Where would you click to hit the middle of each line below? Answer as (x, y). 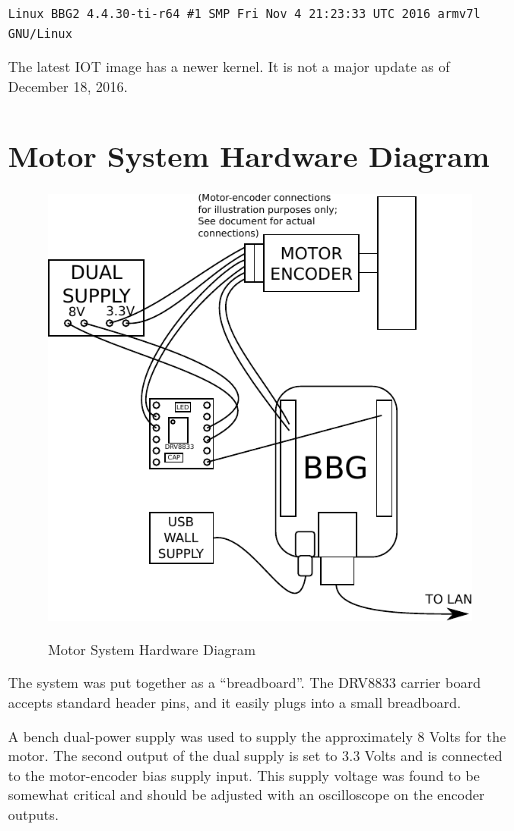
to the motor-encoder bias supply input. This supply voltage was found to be (244, 774)
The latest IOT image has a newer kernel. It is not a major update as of (229, 66)
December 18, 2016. (68, 85)
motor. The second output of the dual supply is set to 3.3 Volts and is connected (255, 755)
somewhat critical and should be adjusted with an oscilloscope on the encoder (246, 794)
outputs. (33, 814)
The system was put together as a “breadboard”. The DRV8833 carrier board (244, 682)
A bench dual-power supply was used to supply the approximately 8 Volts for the (257, 735)
